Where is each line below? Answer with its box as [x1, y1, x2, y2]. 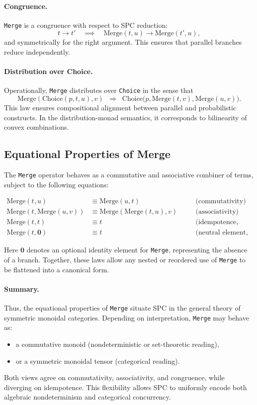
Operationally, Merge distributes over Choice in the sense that [4, 85, 193, 95]
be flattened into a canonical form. [4, 264, 109, 274]
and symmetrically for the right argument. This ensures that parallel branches [4, 37, 242, 47]
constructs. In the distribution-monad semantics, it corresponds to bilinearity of [4, 112, 247, 122]
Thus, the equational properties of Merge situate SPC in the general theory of [4, 303, 241, 313]
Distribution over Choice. [4, 66, 93, 77]
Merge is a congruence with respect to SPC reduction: [4, 19, 168, 30]
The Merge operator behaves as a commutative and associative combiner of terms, [4, 169, 254, 180]
